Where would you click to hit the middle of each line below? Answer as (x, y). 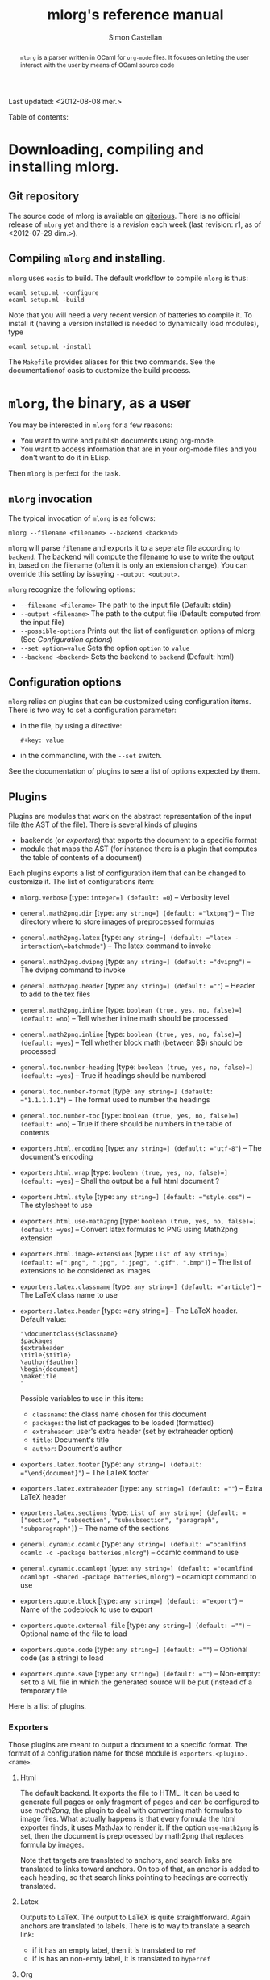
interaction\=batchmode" (62, 946)
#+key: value (42, 740)
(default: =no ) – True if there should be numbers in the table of (126, 1123)
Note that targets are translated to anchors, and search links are (126, 1860)
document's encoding (56, 1156)
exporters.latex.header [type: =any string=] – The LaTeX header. (129, 1311)
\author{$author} (49, 1362)
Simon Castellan (135, 37)
